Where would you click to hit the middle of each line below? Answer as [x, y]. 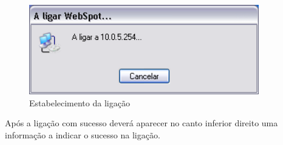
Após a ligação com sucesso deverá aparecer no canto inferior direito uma [141, 123]
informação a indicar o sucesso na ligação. [83, 134]
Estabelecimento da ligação [80, 102]
